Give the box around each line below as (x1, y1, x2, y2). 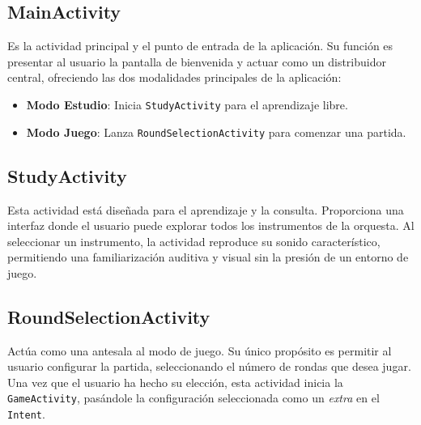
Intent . (7, 406, 45, 423)
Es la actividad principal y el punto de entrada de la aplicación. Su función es (7, 37, 393, 54)
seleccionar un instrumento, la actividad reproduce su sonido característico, (7, 232, 381, 249)
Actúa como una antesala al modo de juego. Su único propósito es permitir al (7, 342, 392, 359)
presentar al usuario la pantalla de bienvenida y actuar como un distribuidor (7, 53, 386, 70)
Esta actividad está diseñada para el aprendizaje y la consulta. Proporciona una (7, 201, 404, 218)
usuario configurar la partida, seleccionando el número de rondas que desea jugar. (7, 358, 411, 375)
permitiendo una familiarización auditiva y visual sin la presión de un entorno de (7, 249, 409, 266)
